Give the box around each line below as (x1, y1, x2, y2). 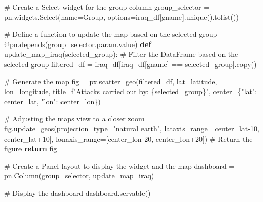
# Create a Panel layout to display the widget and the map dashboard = (4, 160, 235, 171)
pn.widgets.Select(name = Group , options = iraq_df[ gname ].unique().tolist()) (4, 11, 239, 22)
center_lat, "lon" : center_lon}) (4, 96, 101, 106)
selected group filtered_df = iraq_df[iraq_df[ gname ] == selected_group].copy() (4, 58, 257, 69)
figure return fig (4, 143, 57, 154)
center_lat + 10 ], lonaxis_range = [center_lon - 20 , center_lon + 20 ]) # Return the (4, 133, 253, 144)
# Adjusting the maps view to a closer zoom (4, 113, 145, 124)
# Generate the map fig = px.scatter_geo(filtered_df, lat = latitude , (4, 76, 217, 86)
